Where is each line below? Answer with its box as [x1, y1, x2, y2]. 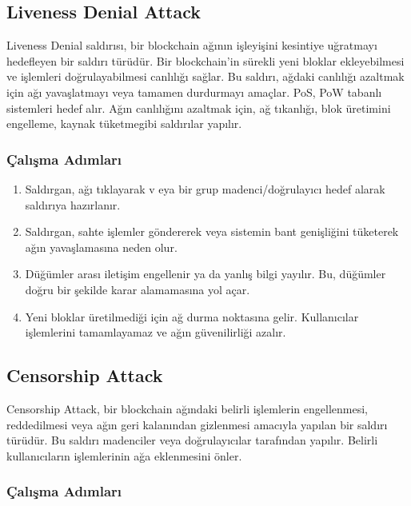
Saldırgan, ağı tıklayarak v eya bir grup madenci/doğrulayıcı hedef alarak [25, 180, 385, 197]
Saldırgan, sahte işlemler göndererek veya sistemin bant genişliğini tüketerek [25, 223, 399, 240]
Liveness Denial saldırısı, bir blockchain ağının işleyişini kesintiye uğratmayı [6, 37, 377, 54]
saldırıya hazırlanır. [25, 196, 121, 213]
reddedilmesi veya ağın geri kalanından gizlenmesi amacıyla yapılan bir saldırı [6, 416, 388, 432]
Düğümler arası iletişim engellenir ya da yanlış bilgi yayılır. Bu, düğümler [25, 265, 386, 282]
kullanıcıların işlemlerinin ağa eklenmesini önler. [6, 447, 242, 464]
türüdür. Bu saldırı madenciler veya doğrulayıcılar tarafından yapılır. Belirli [6, 432, 378, 448]
